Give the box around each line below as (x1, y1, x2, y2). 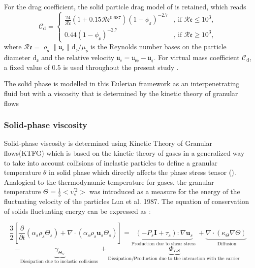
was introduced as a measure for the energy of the (89, 186, 240, 197)
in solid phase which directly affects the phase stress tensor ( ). (49, 167, 236, 177)
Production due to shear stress (131, 241, 196, 247)
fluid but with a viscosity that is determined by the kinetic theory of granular (4, 88, 238, 98)
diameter (4, 52, 31, 62)
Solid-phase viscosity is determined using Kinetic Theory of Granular (4, 138, 212, 148)
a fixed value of (4, 62, 50, 72)
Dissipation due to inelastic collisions (20, 259, 98, 264)
